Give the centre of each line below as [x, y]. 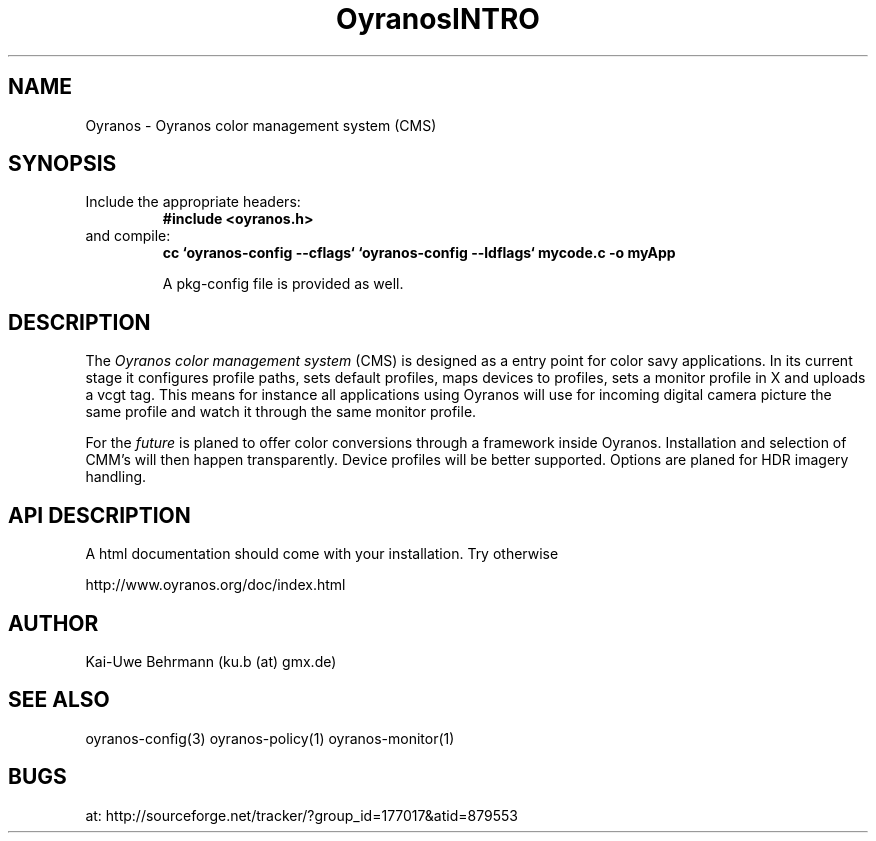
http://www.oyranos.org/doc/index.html [215, 585]
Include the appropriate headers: [193, 202]
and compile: [128, 236]
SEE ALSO [59, 700]
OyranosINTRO [438, 19]
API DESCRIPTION [99, 515]
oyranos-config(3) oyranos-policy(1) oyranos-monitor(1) [270, 738]
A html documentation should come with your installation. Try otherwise [322, 554]
